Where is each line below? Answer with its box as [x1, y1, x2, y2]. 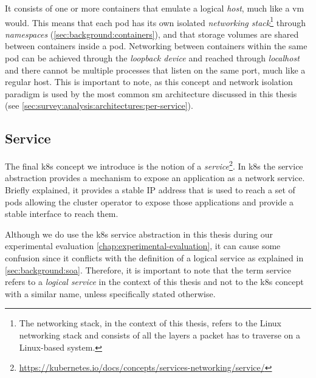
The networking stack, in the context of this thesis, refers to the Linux [19, 317, 281, 329]
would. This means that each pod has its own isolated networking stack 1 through [5, 14, 306, 29]
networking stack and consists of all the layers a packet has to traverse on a [19, 328, 301, 341]
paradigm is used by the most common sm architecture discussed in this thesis [5, 87, 297, 100]
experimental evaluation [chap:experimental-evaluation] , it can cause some [5, 239, 281, 252]
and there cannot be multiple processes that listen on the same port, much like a [5, 63, 306, 76]
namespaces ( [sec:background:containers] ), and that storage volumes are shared [5, 27, 299, 40]
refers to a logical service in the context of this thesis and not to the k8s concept [5, 275, 304, 288]
